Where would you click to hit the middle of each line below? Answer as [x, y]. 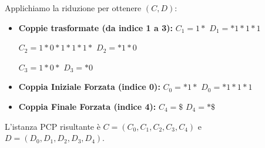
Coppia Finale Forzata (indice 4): [87, 106]
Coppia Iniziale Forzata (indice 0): [89, 87]
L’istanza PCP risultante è [53, 126]
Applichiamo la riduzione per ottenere [73, 8]
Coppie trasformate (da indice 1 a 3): [95, 27]
